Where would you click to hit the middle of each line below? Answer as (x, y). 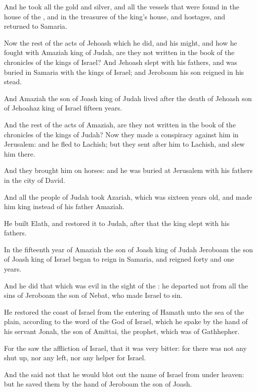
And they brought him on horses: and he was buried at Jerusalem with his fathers (128, 170)
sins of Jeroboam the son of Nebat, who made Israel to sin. (93, 295)
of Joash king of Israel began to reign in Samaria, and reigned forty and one (119, 259)
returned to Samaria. (36, 26)
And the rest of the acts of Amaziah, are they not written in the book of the (120, 124)
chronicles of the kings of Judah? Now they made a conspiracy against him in (121, 134)
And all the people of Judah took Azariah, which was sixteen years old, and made (128, 196)
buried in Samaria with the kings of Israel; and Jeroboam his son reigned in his (124, 72)
